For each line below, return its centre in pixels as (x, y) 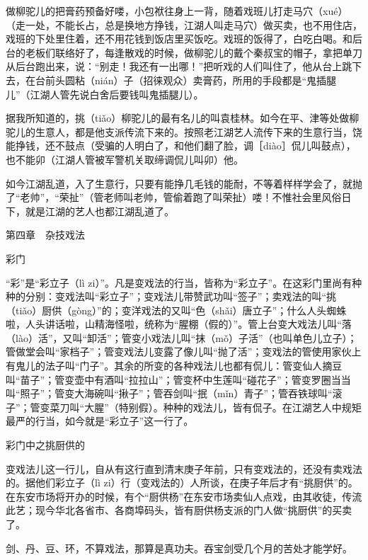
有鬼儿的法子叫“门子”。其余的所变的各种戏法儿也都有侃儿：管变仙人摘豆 (174, 366)
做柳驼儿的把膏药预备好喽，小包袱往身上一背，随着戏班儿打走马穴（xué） (177, 11)
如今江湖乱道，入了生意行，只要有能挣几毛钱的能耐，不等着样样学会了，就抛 (184, 183)
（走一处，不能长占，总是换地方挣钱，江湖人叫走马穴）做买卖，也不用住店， (184, 24)
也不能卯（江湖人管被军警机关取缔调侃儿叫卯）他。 (125, 159)
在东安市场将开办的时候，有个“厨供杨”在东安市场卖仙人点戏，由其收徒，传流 (184, 496)
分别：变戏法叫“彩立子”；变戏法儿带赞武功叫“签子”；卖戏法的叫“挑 (181, 296)
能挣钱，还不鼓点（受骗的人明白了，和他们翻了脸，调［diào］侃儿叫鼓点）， (181, 145)
